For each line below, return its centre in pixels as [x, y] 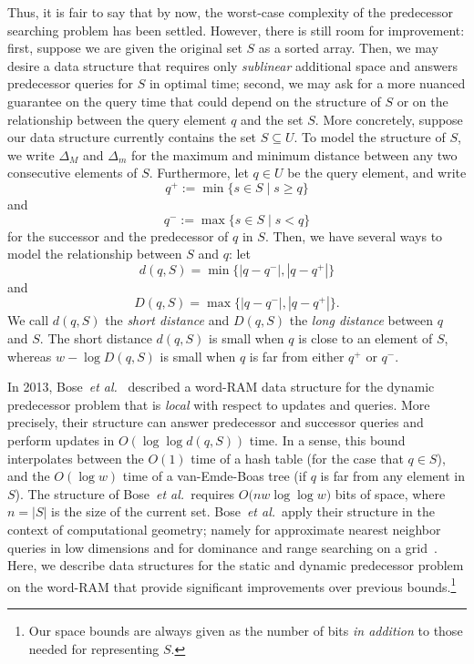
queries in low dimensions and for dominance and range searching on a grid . [222, 547]
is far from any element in [392, 476]
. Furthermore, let [199, 173]
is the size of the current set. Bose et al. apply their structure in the [243, 511]
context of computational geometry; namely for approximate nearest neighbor [224, 529]
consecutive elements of [72, 173]
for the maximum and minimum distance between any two [294, 154]
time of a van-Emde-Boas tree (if [214, 476]
